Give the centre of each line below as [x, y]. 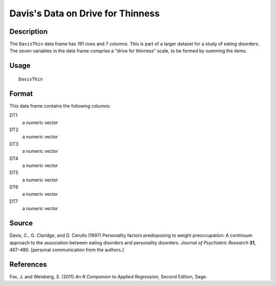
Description [29, 32]
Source [21, 223]
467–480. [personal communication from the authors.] [67, 250]
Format [21, 94]
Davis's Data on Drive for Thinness [85, 13]
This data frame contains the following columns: [60, 106]
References [28, 264]
